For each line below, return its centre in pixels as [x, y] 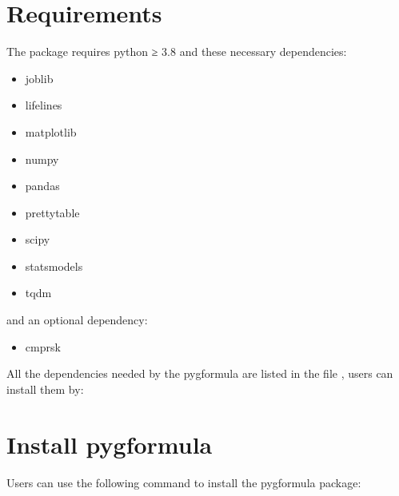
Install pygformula [110, 444]
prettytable [52, 212]
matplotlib [51, 131]
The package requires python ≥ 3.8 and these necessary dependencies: [177, 52]
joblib [39, 78]
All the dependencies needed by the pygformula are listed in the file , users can [200, 373]
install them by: [45, 389]
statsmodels [54, 266]
